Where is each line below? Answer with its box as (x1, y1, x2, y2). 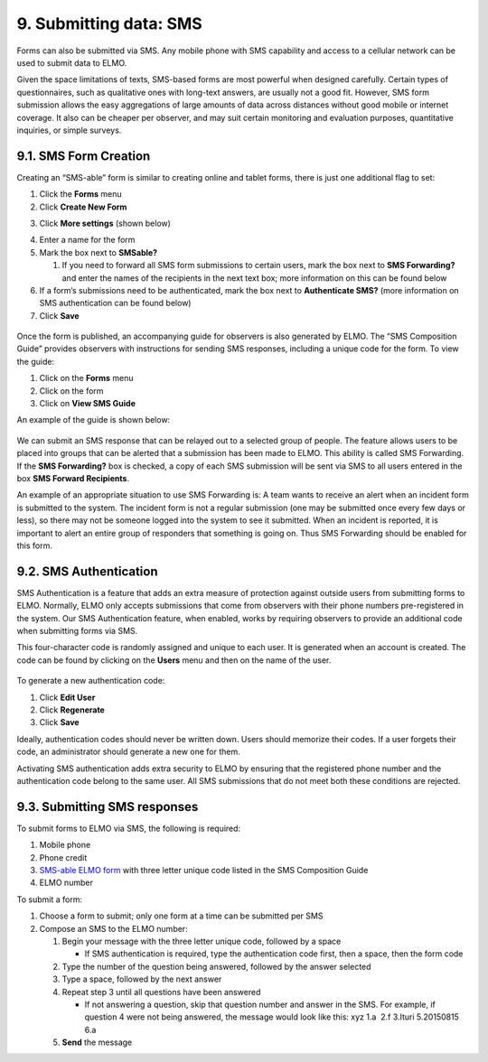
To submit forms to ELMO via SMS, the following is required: (16, 823, 241, 834)
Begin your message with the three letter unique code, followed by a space (61, 936, 342, 946)
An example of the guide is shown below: (16, 415, 171, 425)
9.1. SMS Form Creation (16, 148, 151, 163)
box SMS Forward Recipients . (16, 473, 130, 483)
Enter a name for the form (39, 235, 136, 246)
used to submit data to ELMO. (16, 57, 127, 68)
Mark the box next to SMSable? (39, 247, 158, 257)
